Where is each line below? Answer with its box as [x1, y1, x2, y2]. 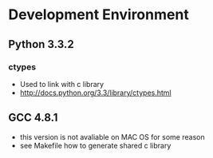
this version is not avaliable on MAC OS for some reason [19, 132, 205, 141]
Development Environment [8, 6, 189, 24]
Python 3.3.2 [8, 38, 74, 51]
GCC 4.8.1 [8, 111, 58, 124]
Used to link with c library [19, 79, 105, 89]
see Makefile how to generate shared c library [19, 140, 172, 150]
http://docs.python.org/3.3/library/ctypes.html [19, 88, 172, 97]
